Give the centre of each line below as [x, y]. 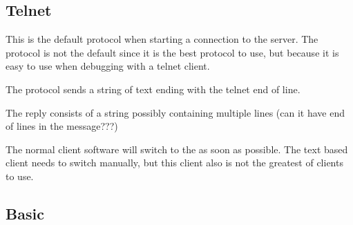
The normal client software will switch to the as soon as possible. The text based [177, 149]
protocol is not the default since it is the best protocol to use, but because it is [172, 52]
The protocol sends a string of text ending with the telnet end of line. [153, 89]
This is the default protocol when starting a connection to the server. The [162, 39]
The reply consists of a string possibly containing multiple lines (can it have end [175, 112]
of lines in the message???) [62, 126]
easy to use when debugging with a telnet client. [108, 66]
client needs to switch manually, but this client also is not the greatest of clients [174, 163]
